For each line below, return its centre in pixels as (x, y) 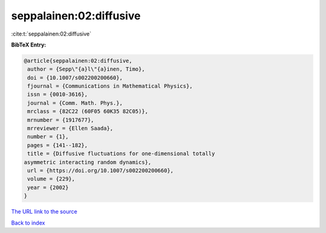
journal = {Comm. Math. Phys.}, (75, 103)
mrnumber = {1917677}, (61, 120)
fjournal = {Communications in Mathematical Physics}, (110, 86)
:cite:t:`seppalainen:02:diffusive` (51, 34)
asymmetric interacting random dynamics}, (88, 162)
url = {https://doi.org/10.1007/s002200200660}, (101, 171)
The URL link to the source (44, 212)
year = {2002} (48, 187)
